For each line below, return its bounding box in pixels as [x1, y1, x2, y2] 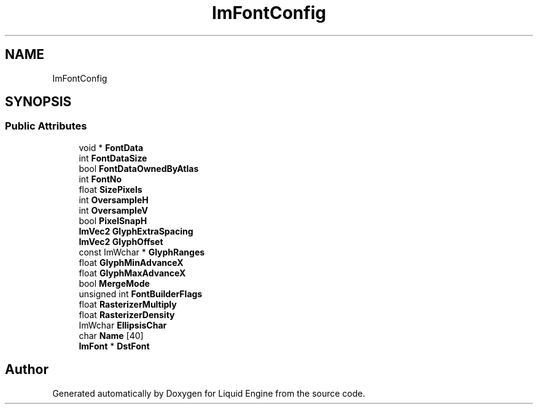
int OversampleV [79, 204, 148, 216]
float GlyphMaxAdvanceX [79, 267, 186, 278]
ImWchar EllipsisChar [79, 319, 167, 330]
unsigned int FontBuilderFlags [79, 288, 203, 299]
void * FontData [79, 142, 144, 153]
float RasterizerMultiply [79, 298, 177, 310]
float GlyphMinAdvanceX [79, 257, 184, 268]
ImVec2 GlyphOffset [79, 236, 163, 247]
